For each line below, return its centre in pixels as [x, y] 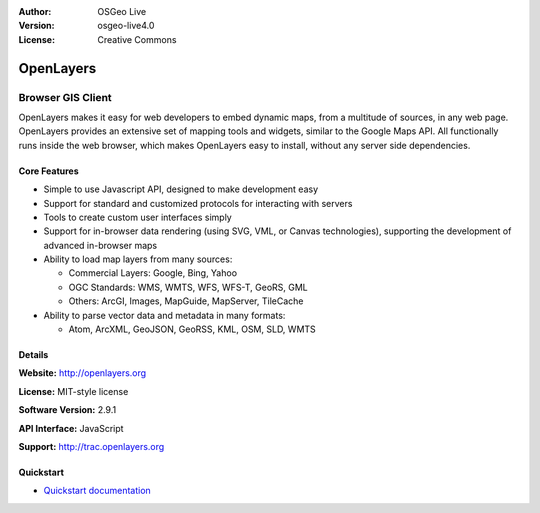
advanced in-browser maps [100, 245]
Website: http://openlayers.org [82, 373]
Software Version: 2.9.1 [67, 410]
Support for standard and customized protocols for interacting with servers [198, 203]
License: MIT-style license [73, 391]
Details [33, 355]
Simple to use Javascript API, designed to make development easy [181, 189]
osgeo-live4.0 [126, 26]
